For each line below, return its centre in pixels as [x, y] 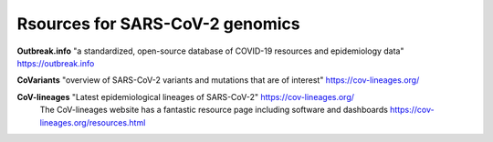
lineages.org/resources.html [93, 122]
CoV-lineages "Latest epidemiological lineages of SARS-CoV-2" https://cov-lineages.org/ [186, 96]
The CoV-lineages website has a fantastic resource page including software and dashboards [214, 110]
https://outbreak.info [56, 63]
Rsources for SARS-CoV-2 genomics [158, 24]
